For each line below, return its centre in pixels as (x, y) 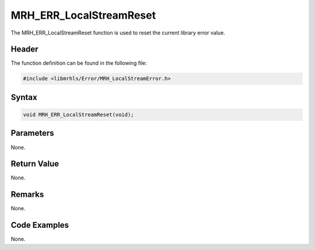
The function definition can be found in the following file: (79, 63)
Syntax (24, 97)
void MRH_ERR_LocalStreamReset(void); (78, 115)
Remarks (27, 195)
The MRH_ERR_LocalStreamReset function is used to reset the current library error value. (118, 33)
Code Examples (40, 225)
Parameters (32, 133)
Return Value (35, 164)
